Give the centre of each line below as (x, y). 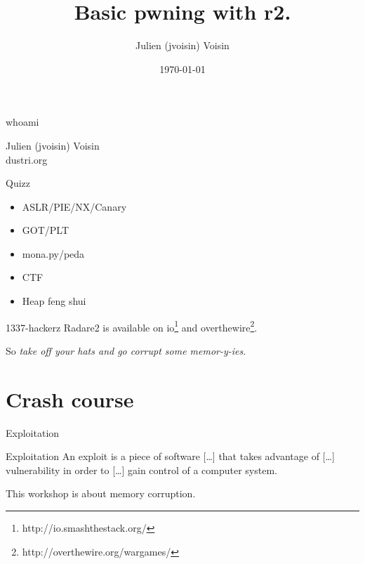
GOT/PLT (46, 230)
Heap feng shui (54, 301)
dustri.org (27, 159)
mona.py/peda (53, 253)
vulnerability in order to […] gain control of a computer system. (141, 470)
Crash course (70, 399)
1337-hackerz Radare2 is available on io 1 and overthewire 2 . (132, 326)
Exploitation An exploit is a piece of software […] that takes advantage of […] (170, 456)
